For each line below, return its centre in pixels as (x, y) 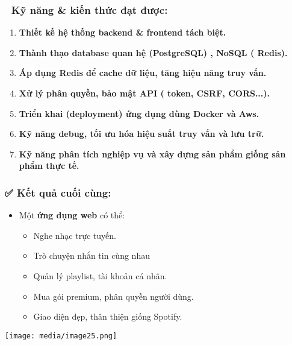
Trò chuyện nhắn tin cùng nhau (92, 255)
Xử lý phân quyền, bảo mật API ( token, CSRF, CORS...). (144, 93)
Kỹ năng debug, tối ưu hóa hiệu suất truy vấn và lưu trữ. (141, 134)
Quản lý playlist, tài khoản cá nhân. (100, 275)
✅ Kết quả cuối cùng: (58, 192)
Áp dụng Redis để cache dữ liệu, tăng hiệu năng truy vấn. (143, 73)
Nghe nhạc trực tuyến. (75, 235)
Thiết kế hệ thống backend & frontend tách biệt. (123, 32)
